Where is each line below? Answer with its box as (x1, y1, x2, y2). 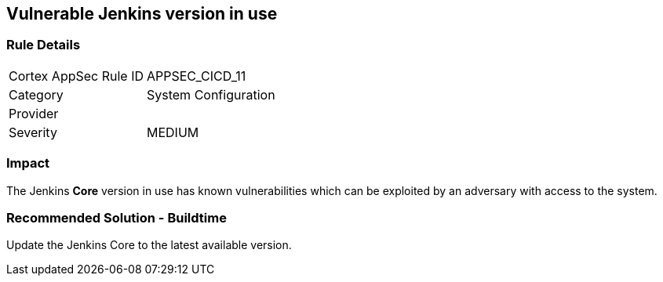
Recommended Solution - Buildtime (6, 209, 227, 226)
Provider (9, 105, 59, 121)
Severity (9, 124, 57, 140)
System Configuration (147, 86, 275, 103)
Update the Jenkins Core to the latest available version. (6, 238, 292, 252)
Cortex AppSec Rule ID (9, 67, 144, 84)
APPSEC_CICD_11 (147, 67, 246, 84)
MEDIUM (147, 124, 199, 140)
